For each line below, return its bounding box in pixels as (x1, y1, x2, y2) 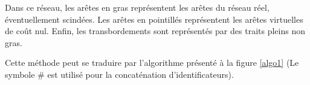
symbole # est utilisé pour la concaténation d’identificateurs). (5, 68, 234, 80)
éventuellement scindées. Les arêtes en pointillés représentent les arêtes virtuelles (5, 13, 303, 25)
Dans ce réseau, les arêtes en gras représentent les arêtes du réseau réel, (5, 1, 270, 13)
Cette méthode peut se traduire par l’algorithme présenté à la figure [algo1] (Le (5, 56, 299, 69)
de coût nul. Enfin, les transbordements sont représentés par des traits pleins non (5, 25, 305, 37)
